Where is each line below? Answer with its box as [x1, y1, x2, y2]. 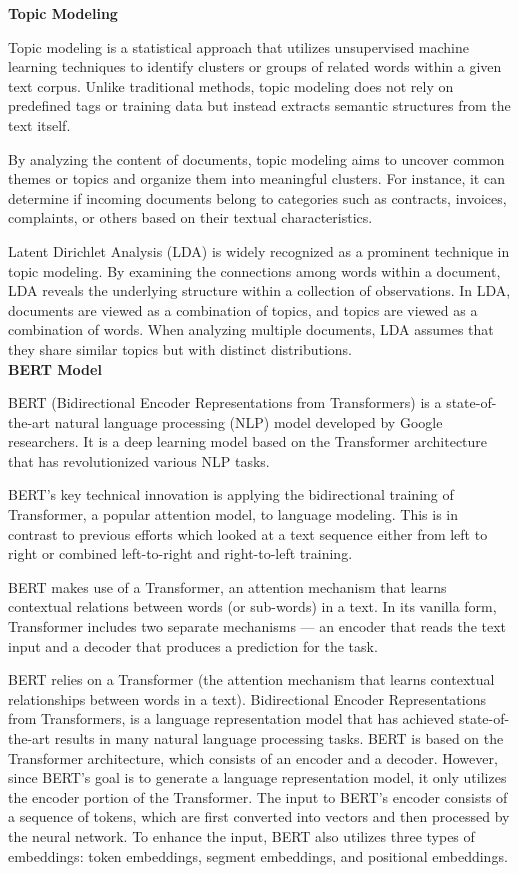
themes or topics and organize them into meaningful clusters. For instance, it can [8, 168, 505, 189]
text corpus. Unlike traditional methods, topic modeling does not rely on [8, 75, 454, 96]
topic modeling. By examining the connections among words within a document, [8, 260, 501, 281]
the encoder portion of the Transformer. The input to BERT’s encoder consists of [8, 786, 508, 807]
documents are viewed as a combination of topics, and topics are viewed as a [8, 299, 478, 320]
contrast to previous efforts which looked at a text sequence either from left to [8, 523, 488, 544]
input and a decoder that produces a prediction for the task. [8, 635, 378, 656]
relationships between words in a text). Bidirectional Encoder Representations [8, 688, 486, 709]
